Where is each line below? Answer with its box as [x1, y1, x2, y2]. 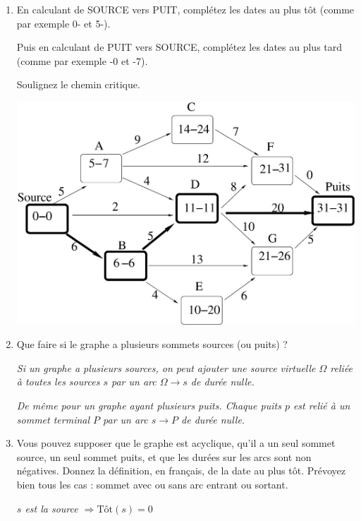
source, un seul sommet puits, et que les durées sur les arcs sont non [16, 449, 312, 464]
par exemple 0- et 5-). [16, 16, 111, 30]
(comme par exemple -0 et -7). [16, 53, 148, 68]
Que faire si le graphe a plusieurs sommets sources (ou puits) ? [16, 337, 288, 352]
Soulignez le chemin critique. [16, 77, 140, 92]
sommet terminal [16, 412, 90, 426]
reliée [330, 360, 353, 375]
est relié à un [293, 397, 350, 412]
